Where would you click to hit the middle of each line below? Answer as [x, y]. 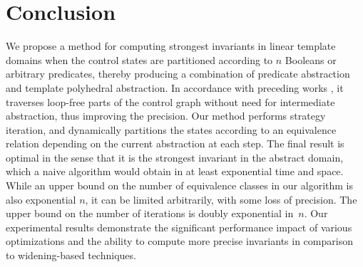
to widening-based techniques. [71, 255]
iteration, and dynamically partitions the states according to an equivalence [171, 129]
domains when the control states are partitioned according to [139, 59]
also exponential [41, 199]
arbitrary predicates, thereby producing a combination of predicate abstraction [178, 74]
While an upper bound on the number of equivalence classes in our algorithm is [179, 185]
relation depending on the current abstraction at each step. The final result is [175, 143]
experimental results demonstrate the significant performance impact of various [179, 227]
